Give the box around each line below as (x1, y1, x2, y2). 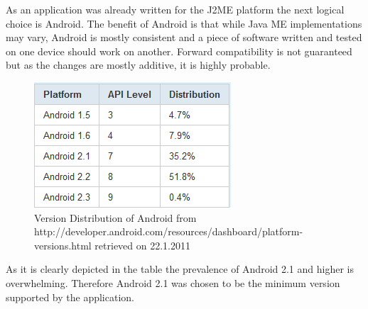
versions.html (34, 237, 92, 252)
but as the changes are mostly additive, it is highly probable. (6, 57, 271, 72)
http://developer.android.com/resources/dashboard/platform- (34, 224, 303, 239)
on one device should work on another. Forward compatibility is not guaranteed (6, 43, 352, 58)
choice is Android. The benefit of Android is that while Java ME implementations (6, 16, 362, 30)
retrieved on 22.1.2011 (94, 237, 190, 252)
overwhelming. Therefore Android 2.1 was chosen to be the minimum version (6, 275, 340, 290)
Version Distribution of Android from (34, 210, 197, 225)
